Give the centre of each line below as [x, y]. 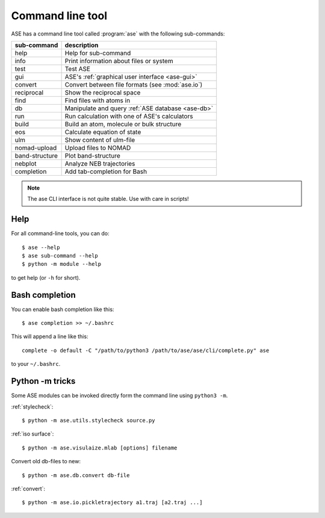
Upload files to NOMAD [98, 147]
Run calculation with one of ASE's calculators [129, 116]
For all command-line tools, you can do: [60, 233]
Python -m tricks [43, 381]
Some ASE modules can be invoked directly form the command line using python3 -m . [119, 396]
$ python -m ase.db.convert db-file [76, 475]
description [82, 45]
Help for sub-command [98, 53]
